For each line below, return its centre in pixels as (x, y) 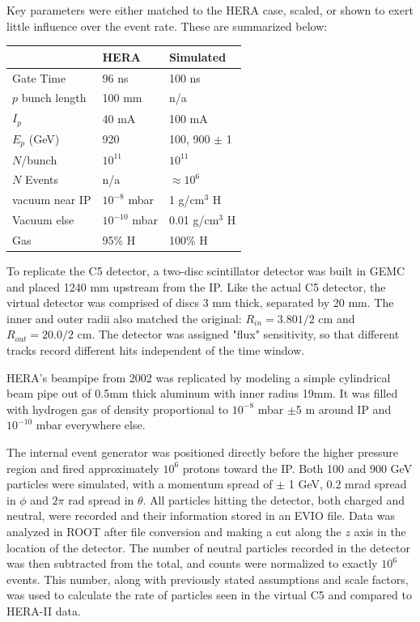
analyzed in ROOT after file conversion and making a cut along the (174, 531)
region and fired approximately (83, 468)
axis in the (380, 531)
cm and (337, 318)
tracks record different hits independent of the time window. (156, 350)
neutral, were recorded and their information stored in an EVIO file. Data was (201, 515)
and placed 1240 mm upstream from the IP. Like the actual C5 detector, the (196, 286)
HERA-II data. (44, 610)
